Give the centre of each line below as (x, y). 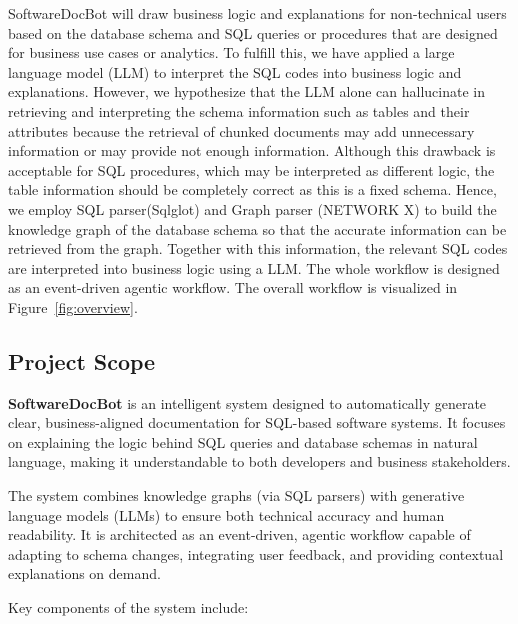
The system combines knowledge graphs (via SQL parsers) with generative (236, 495)
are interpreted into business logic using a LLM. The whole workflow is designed (254, 267)
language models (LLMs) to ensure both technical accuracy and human (226, 514)
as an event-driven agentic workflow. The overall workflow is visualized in (233, 287)
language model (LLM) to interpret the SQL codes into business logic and (235, 71)
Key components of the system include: (128, 607)
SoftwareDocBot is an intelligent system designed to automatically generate (247, 402)
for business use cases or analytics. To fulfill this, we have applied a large (231, 52)
